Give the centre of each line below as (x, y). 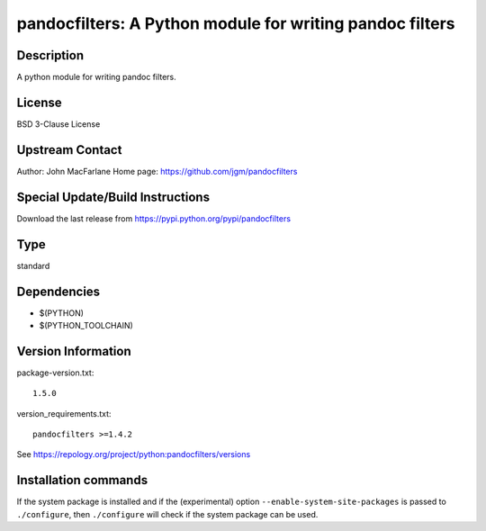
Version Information (74, 351)
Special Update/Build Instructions (113, 197)
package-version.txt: (55, 373)
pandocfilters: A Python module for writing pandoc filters (236, 23)
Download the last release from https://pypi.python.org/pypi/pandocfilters (154, 218)
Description (50, 55)
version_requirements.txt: (64, 413)
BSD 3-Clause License (58, 124)
